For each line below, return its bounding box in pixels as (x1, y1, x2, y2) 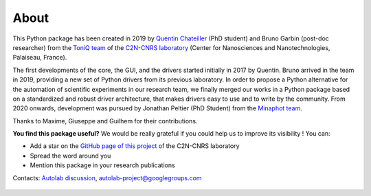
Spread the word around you (30, 151, 111, 160)
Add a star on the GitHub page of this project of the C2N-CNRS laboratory (30, 142, 240, 150)
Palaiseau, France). (12, 53, 67, 62)
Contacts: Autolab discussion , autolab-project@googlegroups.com (12, 173, 202, 182)
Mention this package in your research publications (30, 161, 175, 169)
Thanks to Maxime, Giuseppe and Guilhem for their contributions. (12, 117, 198, 125)
